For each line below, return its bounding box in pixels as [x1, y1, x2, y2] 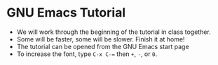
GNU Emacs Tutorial [6, 5, 126, 21]
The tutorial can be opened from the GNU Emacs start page [16, 42, 190, 50]
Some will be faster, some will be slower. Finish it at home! [16, 35, 185, 43]
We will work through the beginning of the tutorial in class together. [16, 28, 211, 36]
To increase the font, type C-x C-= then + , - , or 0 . [16, 50, 158, 58]
